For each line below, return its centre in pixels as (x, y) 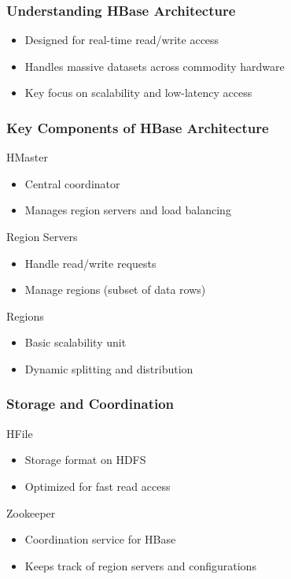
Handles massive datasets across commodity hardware (155, 66)
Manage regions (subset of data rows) (115, 289)
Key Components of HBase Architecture (138, 127)
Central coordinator (72, 183)
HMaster (28, 157)
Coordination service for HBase (100, 539)
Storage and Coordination (90, 404)
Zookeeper (31, 512)
